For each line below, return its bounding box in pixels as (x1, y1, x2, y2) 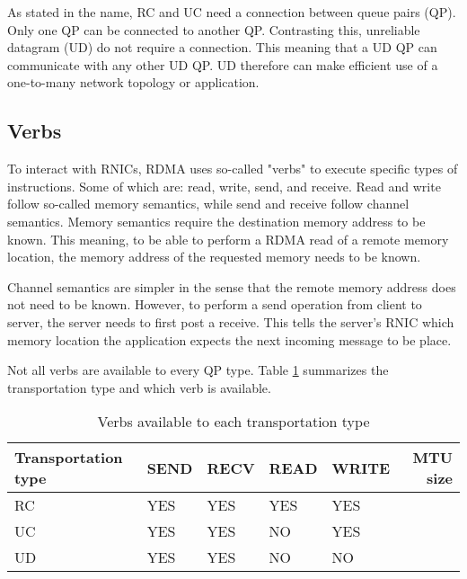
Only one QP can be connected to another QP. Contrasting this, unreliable (7, 20, 420, 39)
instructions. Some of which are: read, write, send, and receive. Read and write (7, 176, 441, 195)
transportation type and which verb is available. (7, 378, 271, 396)
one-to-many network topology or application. (7, 73, 260, 92)
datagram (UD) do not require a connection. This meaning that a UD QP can (7, 38, 437, 57)
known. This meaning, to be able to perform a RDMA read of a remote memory (7, 229, 449, 248)
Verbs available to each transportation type (97, 411, 370, 432)
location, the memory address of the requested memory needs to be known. (7, 247, 421, 266)
